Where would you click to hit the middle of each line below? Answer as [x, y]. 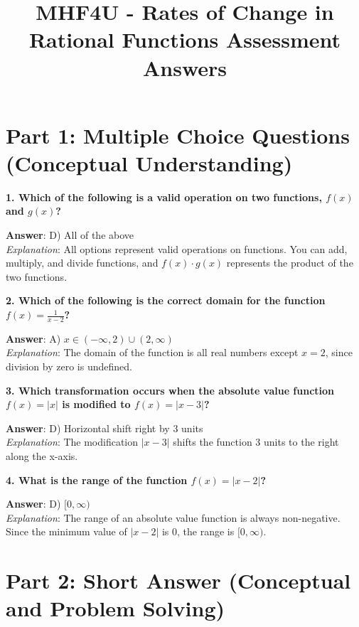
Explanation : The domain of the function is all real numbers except [152, 352]
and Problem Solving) [116, 608]
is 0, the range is [198, 531]
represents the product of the [290, 263]
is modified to [96, 404]
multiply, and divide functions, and [82, 263]
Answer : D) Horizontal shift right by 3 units [105, 428]
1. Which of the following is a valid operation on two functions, [164, 197]
